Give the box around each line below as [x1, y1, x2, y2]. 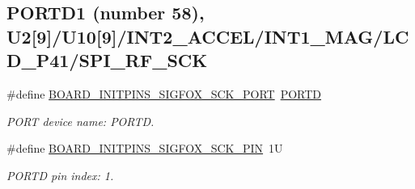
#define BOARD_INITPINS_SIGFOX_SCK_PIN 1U [6, 140, 283, 157]
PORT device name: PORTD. [6, 112, 155, 129]
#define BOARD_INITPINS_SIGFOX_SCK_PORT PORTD [6, 85, 322, 102]
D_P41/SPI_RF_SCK [6, 48, 208, 73]
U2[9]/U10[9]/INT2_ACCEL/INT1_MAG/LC [6, 23, 409, 48]
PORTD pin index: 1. [6, 166, 114, 183]
